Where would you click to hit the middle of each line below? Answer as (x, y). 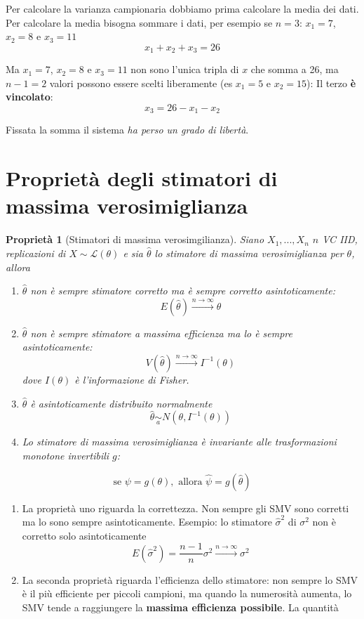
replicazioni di (36, 253)
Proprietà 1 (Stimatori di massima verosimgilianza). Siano (135, 239)
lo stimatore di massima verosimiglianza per (249, 253)
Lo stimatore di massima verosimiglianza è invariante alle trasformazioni (179, 442)
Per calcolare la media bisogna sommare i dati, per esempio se (139, 22)
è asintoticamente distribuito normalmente (121, 403)
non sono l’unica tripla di (185, 69)
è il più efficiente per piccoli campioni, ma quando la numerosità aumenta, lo (187, 593)
